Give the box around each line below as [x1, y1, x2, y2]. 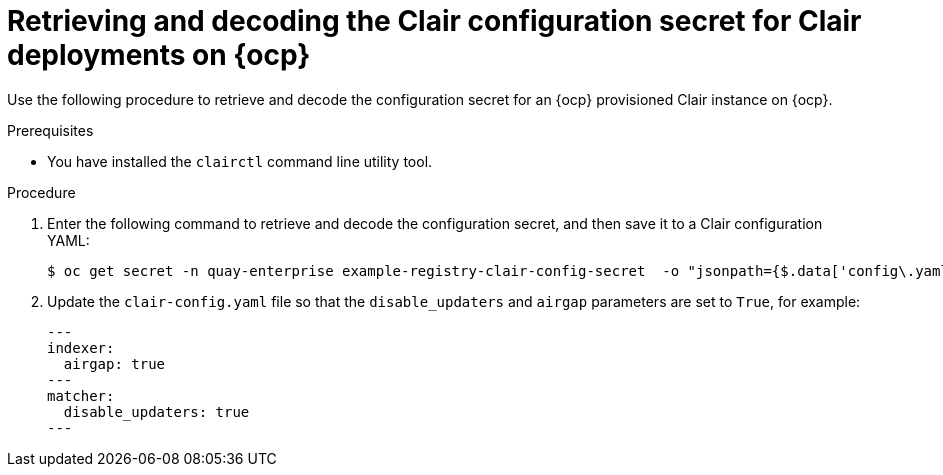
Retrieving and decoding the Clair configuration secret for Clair [7, 4, 862, 38]
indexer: [47, 339, 115, 356]
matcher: [47, 387, 115, 404]
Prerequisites [7, 121, 94, 139]
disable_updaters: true [63, 403, 250, 420]
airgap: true [63, 355, 166, 372]
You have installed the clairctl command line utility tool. [47, 152, 433, 170]
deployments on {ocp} [7, 38, 311, 72]
